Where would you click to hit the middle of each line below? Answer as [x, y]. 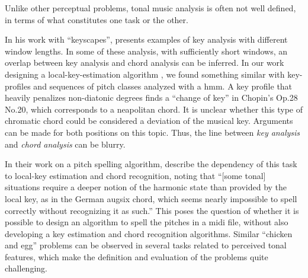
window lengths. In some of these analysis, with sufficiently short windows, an [146, 51]
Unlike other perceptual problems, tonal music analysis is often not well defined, [150, 8]
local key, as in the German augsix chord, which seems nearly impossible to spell [151, 198]
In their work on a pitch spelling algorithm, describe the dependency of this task [151, 164]
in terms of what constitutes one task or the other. [97, 19]
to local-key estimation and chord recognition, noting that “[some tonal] [135, 175]
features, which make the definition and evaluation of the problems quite [137, 256]
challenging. [26, 268]
